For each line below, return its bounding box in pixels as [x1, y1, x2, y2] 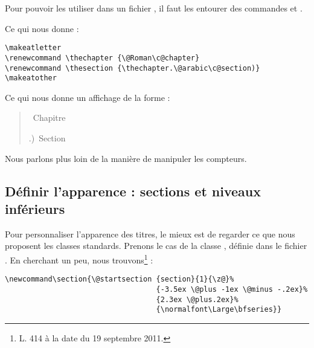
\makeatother [5, 74, 57, 83]
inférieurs [5, 199, 65, 217]
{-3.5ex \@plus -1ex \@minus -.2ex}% [156, 285, 308, 294]
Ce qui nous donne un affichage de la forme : [5, 91, 170, 103]
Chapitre [33, 111, 66, 124]
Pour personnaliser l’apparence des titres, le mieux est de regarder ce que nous [5, 227, 295, 240]
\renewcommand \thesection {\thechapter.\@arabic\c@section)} [5, 63, 260, 72]
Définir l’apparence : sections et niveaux [5, 181, 261, 200]
